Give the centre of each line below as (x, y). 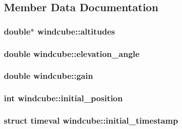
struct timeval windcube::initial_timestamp (91, 120)
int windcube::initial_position (63, 98)
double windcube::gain (49, 76)
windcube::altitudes (76, 31)
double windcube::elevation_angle (72, 53)
